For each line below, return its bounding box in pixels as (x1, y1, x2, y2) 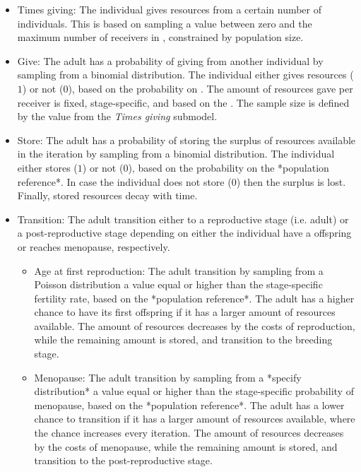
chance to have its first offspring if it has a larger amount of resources (34, 305, 336, 319)
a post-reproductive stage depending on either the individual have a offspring (17, 225, 352, 240)
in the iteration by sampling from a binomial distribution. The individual (17, 146, 335, 161)
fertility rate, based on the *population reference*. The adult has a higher (34, 290, 355, 305)
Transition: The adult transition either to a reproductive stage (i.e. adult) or (17, 211, 349, 226)
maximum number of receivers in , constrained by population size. (17, 30, 304, 45)
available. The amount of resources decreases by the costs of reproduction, (34, 318, 355, 333)
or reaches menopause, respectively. (17, 239, 170, 254)
